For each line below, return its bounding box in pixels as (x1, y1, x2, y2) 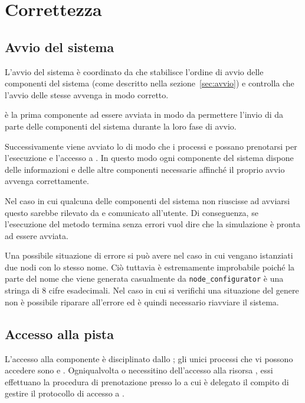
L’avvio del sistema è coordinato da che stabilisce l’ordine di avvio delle (5, 65, 264, 78)
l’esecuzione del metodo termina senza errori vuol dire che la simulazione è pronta (5, 218, 300, 230)
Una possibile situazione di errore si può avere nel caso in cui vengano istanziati (5, 249, 293, 262)
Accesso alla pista (5, 324, 114, 343)
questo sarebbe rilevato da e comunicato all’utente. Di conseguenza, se (5, 206, 258, 218)
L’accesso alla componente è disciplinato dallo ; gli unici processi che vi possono (5, 352, 293, 365)
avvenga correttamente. (5, 175, 89, 187)
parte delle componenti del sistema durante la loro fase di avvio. (5, 120, 237, 132)
